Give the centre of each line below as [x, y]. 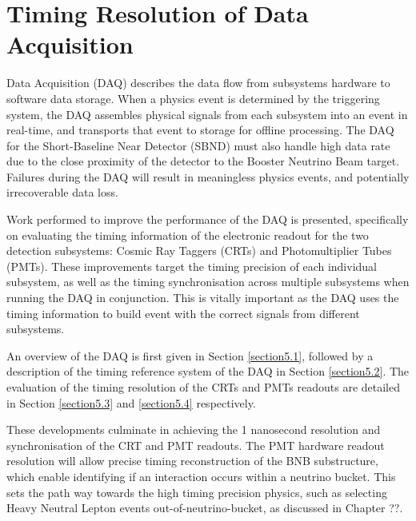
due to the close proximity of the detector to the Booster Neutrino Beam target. [203, 161]
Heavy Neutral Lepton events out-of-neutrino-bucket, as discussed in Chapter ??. [205, 508]
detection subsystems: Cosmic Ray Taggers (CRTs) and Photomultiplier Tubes [199, 251]
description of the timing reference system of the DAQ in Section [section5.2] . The [208, 371]
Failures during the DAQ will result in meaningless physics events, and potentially [208, 176]
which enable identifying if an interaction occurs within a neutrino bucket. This [201, 476]
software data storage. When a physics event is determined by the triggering [193, 98]
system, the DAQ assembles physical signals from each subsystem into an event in [207, 114]
